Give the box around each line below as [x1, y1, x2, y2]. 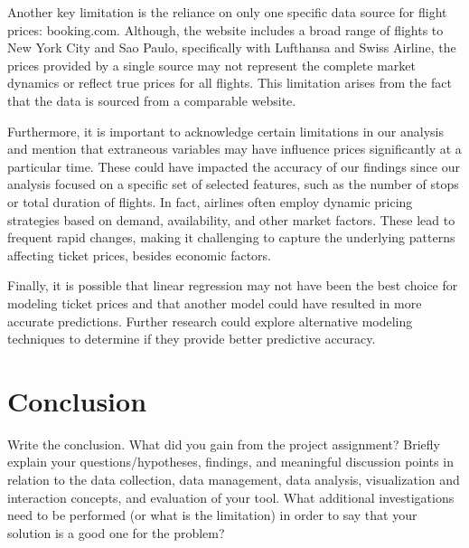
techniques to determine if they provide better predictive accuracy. [7, 329, 376, 348]
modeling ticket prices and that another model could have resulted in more [7, 293, 422, 312]
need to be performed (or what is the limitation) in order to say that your [7, 505, 417, 524]
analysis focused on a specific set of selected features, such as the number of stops [7, 175, 459, 194]
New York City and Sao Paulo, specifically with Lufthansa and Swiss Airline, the [7, 38, 456, 57]
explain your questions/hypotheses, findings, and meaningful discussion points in [7, 452, 454, 471]
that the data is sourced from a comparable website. [7, 90, 296, 109]
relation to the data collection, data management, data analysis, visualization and [7, 470, 460, 488]
